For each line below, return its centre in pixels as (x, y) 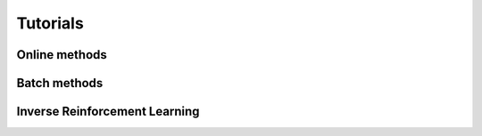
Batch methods (60, 83)
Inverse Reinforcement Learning (108, 112)
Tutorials (50, 23)
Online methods (62, 55)
